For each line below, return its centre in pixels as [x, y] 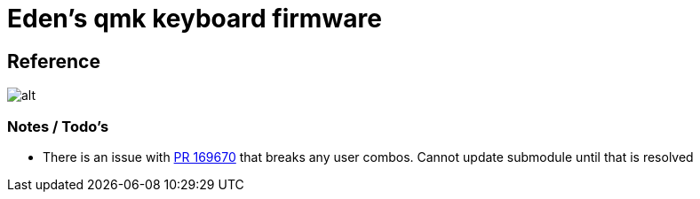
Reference [54, 61]
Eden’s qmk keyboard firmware [195, 19]
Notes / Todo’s [58, 126]
